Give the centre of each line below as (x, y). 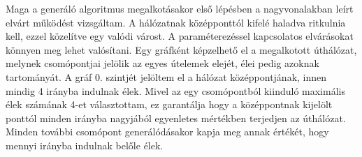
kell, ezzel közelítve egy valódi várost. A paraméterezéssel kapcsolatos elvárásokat (180, 36)
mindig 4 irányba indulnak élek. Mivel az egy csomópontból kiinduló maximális (175, 90)
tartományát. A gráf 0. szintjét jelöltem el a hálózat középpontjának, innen (166, 76)
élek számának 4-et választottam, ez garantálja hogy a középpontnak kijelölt (169, 104)
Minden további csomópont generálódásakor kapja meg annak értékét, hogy (167, 132)
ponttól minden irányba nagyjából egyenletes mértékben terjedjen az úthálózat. (176, 118)
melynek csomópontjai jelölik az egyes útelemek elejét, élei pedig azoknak (162, 63)
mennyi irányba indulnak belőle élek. (85, 145)
